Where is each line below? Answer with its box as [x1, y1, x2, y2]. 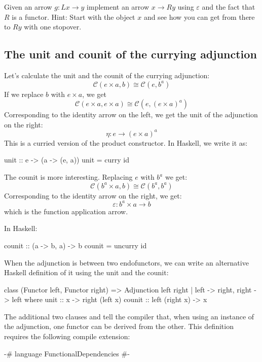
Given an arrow [4, 2, 52, 12]
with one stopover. [24, 21, 82, 32]
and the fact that [202, 2, 255, 12]
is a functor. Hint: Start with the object [12, 11, 135, 22]
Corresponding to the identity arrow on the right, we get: [4, 190, 182, 201]
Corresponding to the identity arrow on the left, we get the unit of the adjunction [4, 109, 258, 120]
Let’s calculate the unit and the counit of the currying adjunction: [4, 70, 210, 80]
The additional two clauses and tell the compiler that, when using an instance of [4, 311, 254, 321]
